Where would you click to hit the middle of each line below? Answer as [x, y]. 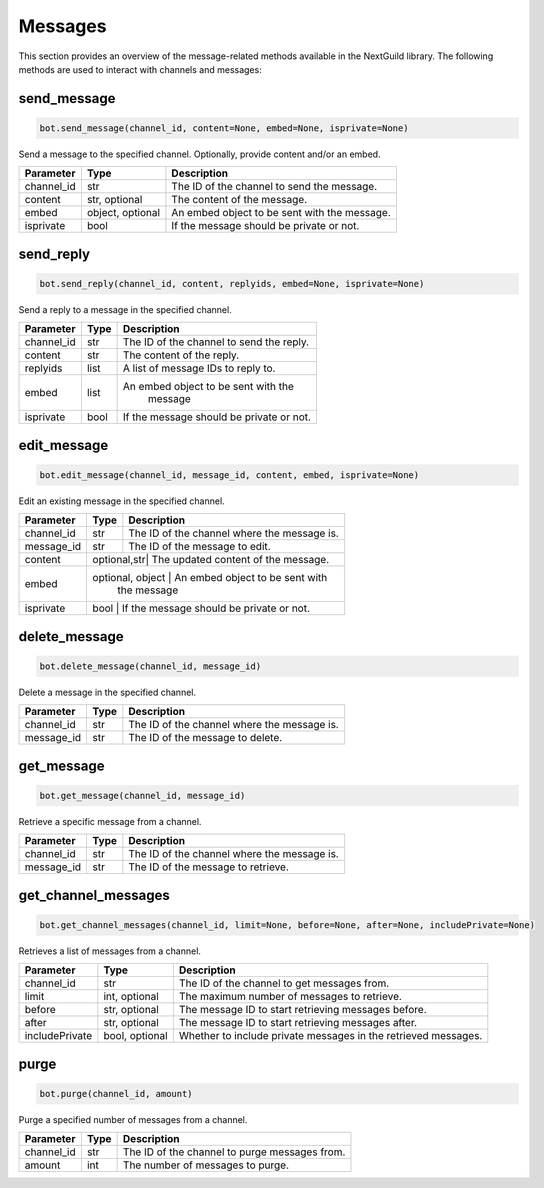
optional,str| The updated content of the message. [211, 560]
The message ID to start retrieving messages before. [302, 1010]
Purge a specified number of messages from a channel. [133, 1119]
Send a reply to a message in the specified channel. [125, 309]
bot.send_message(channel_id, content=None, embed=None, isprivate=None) [224, 128]
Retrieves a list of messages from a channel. [110, 951]
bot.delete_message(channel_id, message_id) [150, 666]
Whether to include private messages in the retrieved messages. [330, 1036]
